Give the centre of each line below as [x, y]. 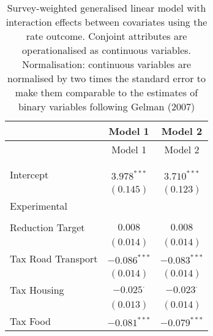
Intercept [29, 174]
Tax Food [30, 321]
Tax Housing [37, 290]
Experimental [39, 206]
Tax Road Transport [54, 258]
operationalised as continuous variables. [107, 50]
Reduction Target [47, 227]
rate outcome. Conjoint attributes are [106, 36]
